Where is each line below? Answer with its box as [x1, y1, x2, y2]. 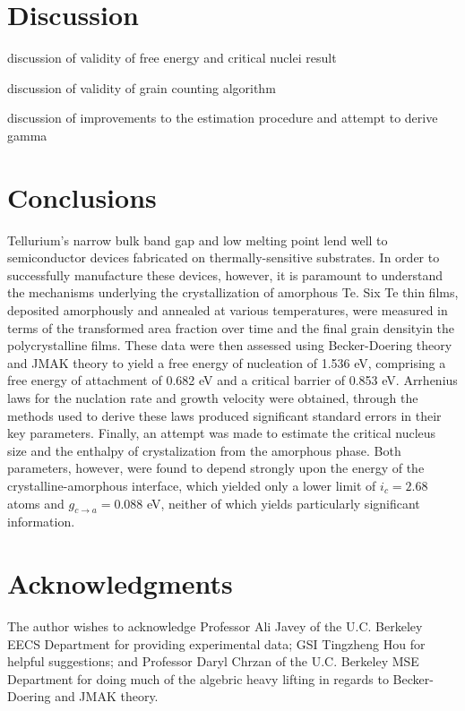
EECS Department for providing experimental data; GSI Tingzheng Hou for [7, 634, 426, 653]
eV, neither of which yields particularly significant [146, 493, 420, 512]
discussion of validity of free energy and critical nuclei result [7, 48, 337, 67]
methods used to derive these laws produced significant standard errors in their [7, 406, 442, 424]
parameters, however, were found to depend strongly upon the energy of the [7, 458, 425, 477]
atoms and [7, 493, 65, 512]
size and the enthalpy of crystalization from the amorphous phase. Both [7, 441, 401, 459]
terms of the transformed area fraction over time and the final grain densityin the [7, 318, 455, 337]
